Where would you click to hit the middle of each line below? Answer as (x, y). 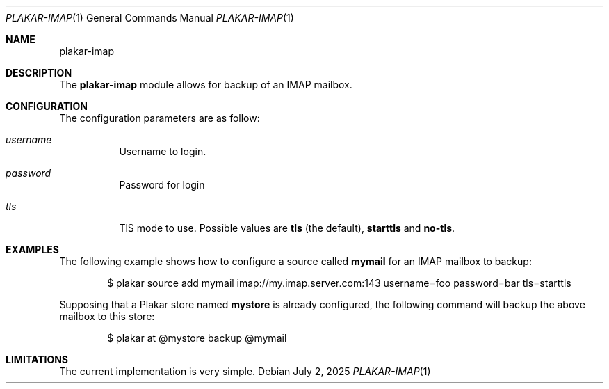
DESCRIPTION (39, 73)
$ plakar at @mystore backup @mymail (197, 338)
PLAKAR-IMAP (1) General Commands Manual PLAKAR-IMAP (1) (150, 18)
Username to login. (163, 151)
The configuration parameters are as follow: (160, 118)
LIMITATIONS (37, 359)
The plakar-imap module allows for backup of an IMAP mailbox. (206, 85)
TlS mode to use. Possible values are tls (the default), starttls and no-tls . (287, 228)
